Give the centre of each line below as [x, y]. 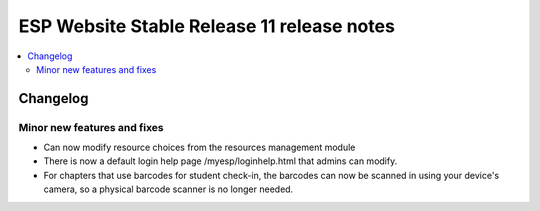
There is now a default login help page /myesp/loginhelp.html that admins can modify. [220, 161]
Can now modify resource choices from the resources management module [199, 147]
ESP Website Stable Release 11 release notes [206, 26]
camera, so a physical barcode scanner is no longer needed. [168, 189]
